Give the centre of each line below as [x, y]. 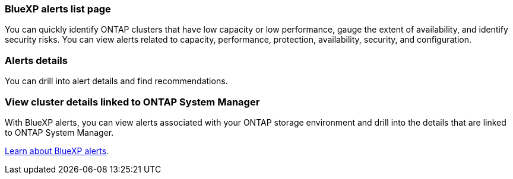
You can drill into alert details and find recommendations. [116, 81]
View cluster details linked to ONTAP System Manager [132, 102]
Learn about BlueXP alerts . [57, 151]
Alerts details [36, 60]
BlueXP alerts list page [58, 9]
